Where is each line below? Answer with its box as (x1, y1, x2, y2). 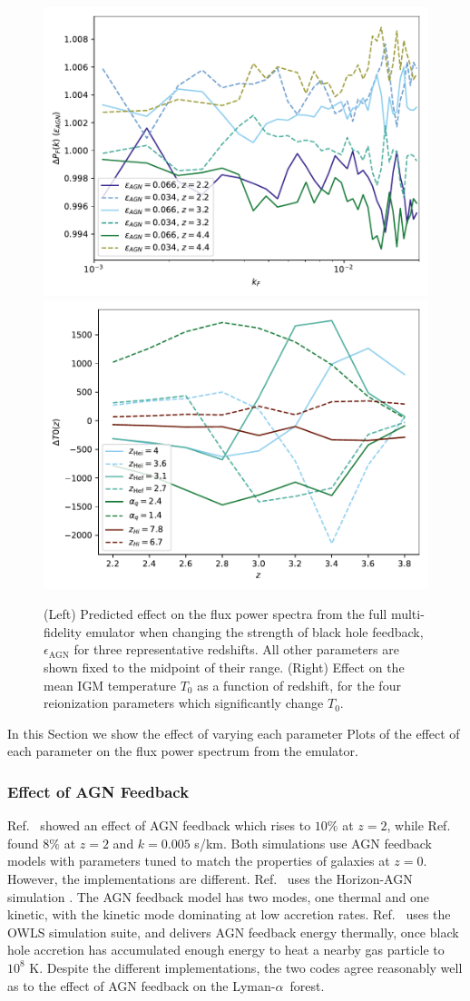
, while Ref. (387, 816, 451, 835)
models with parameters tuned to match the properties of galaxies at (7, 851, 390, 870)
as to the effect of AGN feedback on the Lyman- (7, 976, 276, 995)
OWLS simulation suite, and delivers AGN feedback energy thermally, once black (7, 922, 459, 941)
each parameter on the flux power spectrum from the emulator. (7, 741, 358, 761)
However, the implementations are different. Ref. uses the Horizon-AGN (7, 869, 413, 888)
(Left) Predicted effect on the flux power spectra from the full (44, 604, 387, 623)
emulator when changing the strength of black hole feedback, (85, 622, 424, 641)
